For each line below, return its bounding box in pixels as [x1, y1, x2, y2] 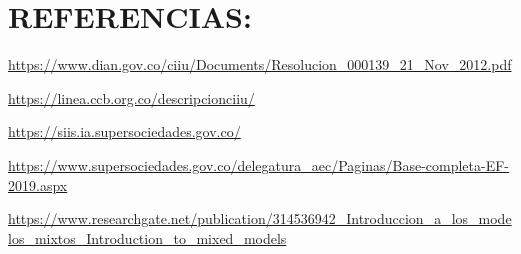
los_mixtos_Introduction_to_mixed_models [8, 227, 287, 248]
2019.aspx [8, 174, 68, 195]
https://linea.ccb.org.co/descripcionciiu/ [8, 87, 255, 108]
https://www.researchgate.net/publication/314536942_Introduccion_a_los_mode [8, 208, 512, 229]
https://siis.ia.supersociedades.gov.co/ [8, 121, 241, 142]
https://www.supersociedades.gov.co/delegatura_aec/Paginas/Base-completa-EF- [8, 154, 510, 175]
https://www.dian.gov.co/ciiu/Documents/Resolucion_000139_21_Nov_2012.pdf [8, 54, 512, 75]
